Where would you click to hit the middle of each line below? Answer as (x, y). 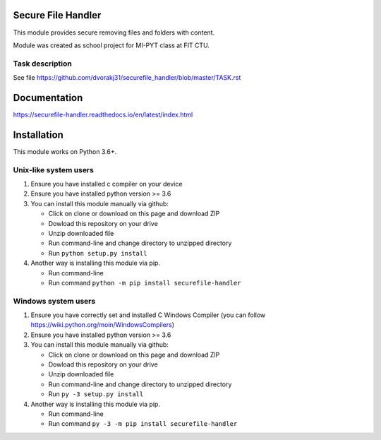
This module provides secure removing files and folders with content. (114, 32)
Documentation (48, 98)
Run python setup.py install (98, 253)
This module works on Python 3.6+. (65, 151)
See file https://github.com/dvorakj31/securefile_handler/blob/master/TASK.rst (127, 78)
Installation (38, 135)
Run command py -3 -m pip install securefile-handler (143, 424)
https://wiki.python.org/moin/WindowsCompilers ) (103, 325)
